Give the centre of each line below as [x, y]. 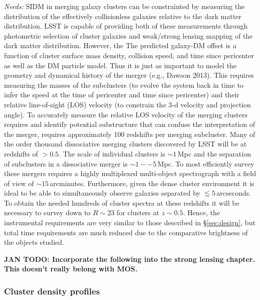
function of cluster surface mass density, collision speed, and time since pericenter [129, 55]
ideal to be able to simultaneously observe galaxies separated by [102, 193]
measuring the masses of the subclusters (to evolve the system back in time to [124, 85]
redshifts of [21, 153]
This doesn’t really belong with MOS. [71, 269]
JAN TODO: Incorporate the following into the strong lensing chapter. [130, 259]
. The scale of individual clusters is [112, 153]
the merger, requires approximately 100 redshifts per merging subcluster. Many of [130, 134]
